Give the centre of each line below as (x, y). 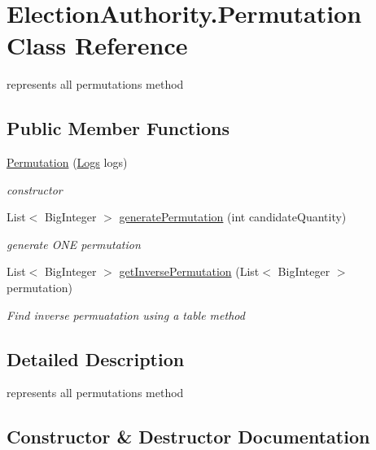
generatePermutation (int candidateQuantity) (233, 217)
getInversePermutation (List (189, 271)
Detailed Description (96, 358)
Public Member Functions (118, 128)
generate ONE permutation (74, 244)
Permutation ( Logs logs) (67, 162)
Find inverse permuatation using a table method (126, 315)
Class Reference (97, 45)
